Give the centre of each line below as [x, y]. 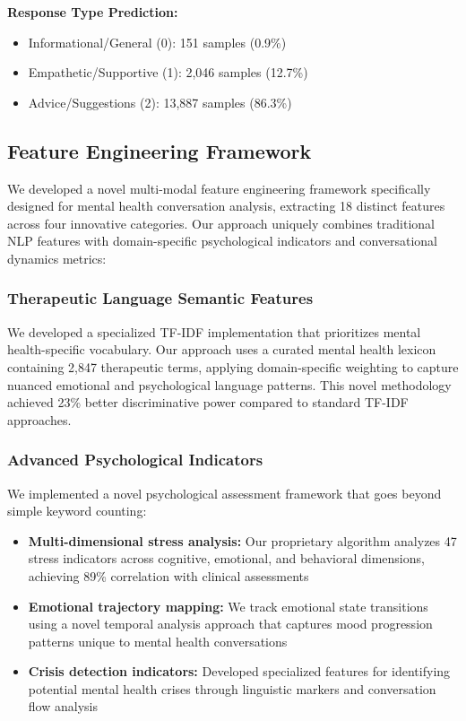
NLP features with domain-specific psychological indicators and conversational [223, 241]
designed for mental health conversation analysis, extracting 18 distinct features [226, 206]
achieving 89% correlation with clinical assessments [168, 575]
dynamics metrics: [57, 258]
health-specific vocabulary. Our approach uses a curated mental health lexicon [222, 349]
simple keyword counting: [77, 511]
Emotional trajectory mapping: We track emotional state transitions [228, 606]
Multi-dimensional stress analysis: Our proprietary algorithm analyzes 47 [242, 540]
